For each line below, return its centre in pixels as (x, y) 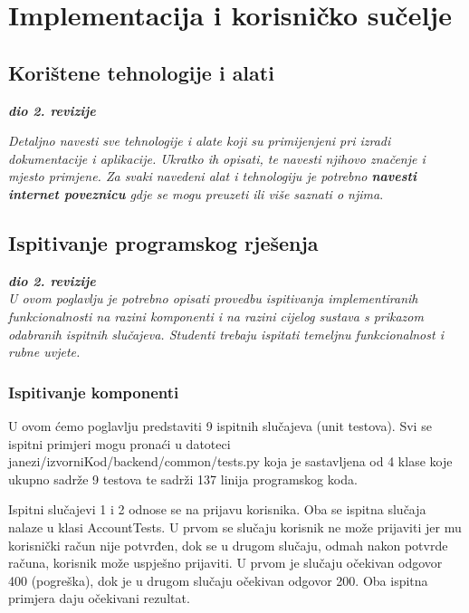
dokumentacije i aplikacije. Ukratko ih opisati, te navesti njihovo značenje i (217, 158)
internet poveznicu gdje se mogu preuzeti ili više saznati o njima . (196, 193)
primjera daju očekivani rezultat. (99, 598)
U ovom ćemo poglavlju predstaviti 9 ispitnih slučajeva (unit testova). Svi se (220, 425)
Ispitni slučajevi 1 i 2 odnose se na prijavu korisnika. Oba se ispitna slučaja (217, 509)
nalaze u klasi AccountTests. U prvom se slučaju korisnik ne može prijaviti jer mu (235, 527)
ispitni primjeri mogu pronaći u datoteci (120, 443)
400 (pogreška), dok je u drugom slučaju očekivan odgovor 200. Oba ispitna (218, 580)
